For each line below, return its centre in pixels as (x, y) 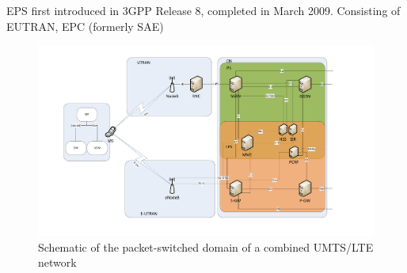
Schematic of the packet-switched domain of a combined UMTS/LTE (206, 246)
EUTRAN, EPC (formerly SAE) (85, 26)
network (57, 262)
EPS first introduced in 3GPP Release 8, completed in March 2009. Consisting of (203, 10)
